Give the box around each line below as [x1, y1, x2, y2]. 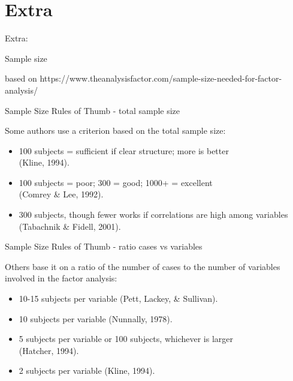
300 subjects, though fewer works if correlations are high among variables [19, 208, 288, 221]
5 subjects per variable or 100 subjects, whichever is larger [19, 332, 234, 345]
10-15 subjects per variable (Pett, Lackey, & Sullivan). [19, 292, 218, 305]
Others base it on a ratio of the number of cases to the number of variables [5, 260, 280, 272]
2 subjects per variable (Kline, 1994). [19, 364, 155, 377]
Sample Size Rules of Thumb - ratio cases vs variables [5, 240, 203, 253]
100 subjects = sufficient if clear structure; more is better [19, 144, 229, 157]
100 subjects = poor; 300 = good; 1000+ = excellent [19, 176, 213, 188]
